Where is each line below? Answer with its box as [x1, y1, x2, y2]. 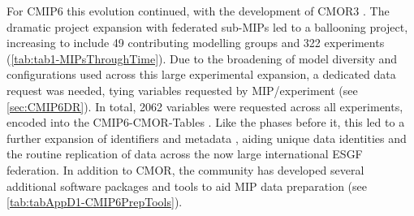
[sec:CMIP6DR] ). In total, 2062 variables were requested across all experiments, [6, 97, 403, 114]
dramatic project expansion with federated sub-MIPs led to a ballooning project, [6, 18, 408, 35]
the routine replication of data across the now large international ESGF [6, 145, 363, 162]
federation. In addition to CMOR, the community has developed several [6, 161, 364, 178]
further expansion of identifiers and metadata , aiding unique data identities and [6, 129, 407, 146]
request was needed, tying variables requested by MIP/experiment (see [6, 81, 358, 98]
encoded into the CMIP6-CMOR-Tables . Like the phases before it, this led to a [6, 114, 405, 131]
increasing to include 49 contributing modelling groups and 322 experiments [6, 34, 385, 51]
